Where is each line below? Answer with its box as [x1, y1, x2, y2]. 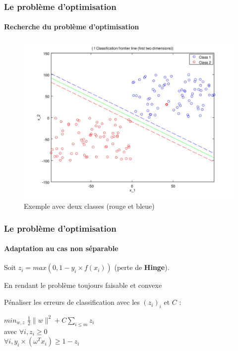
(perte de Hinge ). [114, 262, 170, 272]
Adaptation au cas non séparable [4, 243, 119, 254]
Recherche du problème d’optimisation [4, 21, 139, 32]
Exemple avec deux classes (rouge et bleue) [24, 201, 155, 211]
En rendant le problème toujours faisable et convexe [4, 280, 162, 290]
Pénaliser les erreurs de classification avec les [4, 297, 140, 307]
